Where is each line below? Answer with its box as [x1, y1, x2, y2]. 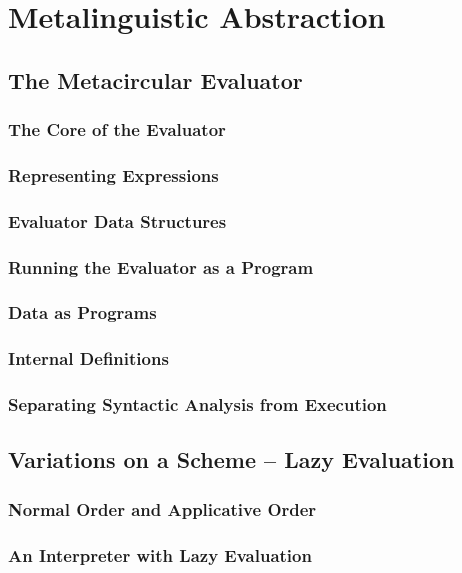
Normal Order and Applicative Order [8, 496, 317, 521]
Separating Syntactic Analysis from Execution [8, 392, 387, 417]
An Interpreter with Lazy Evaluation [8, 542, 312, 567]
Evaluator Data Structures [8, 208, 227, 233]
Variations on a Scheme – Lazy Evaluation [8, 444, 455, 475]
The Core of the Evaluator [8, 117, 226, 142]
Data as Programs [8, 300, 157, 325]
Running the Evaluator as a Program [8, 254, 314, 279]
